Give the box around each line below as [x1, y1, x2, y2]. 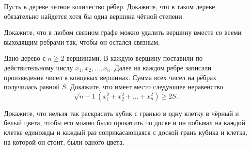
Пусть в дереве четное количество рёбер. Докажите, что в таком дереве [4, 1, 215, 11]
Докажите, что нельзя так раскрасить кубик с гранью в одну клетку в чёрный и [4, 108, 239, 118]
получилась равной [4, 82, 60, 92]
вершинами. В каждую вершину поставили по [66, 53, 203, 63]
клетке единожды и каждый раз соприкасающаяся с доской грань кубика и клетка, [4, 127, 248, 137]
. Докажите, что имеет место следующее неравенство [66, 82, 223, 92]
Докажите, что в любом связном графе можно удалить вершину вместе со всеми [4, 27, 242, 37]
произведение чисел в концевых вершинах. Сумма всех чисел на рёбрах [4, 72, 217, 82]
